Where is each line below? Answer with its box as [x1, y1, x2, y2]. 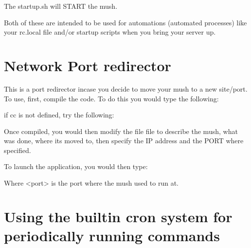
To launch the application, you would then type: [4, 161, 148, 172]
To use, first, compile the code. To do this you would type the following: [4, 93, 219, 103]
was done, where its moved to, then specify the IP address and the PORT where [4, 135, 244, 146]
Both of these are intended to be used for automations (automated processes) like [4, 17, 247, 27]
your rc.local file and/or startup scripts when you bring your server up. [4, 27, 216, 37]
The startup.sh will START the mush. [4, 1, 118, 11]
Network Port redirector [4, 55, 171, 75]
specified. [4, 145, 31, 155]
